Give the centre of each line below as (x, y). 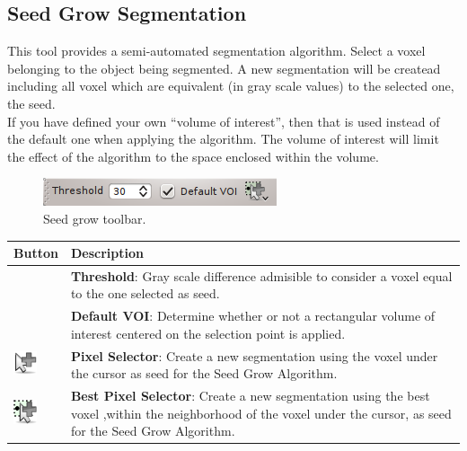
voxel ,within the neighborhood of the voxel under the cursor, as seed (261, 413)
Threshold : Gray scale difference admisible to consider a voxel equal (261, 275)
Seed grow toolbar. (95, 218)
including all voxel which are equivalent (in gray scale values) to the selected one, (231, 86)
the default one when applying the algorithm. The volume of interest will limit (223, 139)
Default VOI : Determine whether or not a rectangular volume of (253, 316)
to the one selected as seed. (145, 293)
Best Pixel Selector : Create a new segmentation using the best (250, 396)
